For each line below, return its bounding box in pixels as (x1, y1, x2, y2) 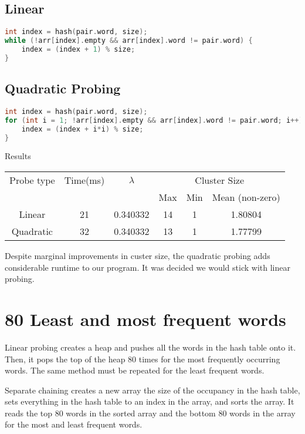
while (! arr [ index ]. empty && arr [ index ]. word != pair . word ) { (5, 36, 253, 45)
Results (5, 150, 31, 162)
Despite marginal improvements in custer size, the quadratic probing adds (5, 250, 270, 261)
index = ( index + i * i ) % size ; (21, 125, 144, 133)
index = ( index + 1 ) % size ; (21, 45, 135, 53)
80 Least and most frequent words (5, 307, 286, 331)
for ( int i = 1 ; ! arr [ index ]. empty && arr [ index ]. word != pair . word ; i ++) (5, 116, 303, 125)
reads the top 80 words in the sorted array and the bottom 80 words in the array (5, 406, 296, 419)
